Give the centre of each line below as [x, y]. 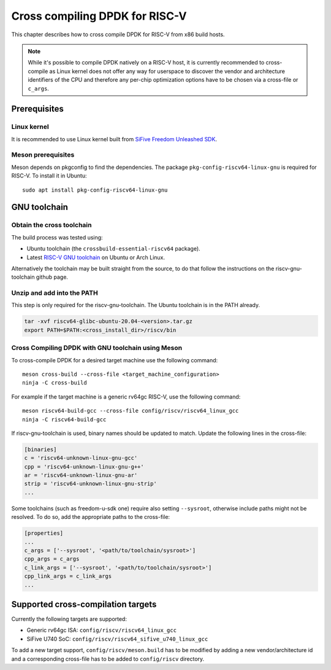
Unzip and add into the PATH [55, 293]
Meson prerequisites [43, 155]
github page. [52, 277]
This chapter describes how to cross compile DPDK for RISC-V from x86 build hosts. [118, 34]
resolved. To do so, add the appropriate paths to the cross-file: [91, 517]
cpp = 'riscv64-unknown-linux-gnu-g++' [84, 466]
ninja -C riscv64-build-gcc [64, 419]
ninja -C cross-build [55, 383]
